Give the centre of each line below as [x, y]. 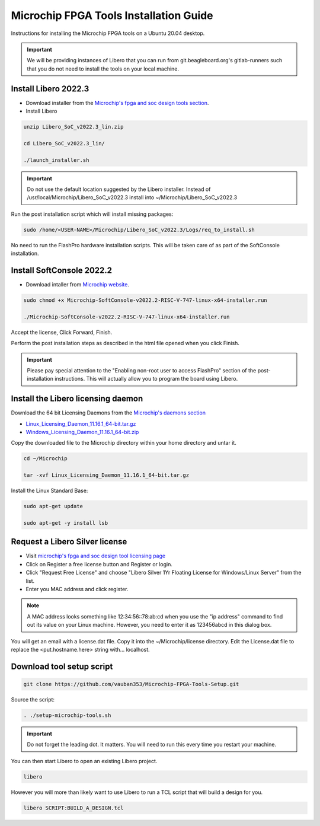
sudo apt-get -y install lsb [66, 523]
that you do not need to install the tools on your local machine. [103, 69]
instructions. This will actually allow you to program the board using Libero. [146, 379]
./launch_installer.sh [56, 160]
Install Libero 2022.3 [50, 89]
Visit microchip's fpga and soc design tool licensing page [96, 556]
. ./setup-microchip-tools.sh [67, 715]
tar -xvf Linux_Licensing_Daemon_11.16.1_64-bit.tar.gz [106, 475]
